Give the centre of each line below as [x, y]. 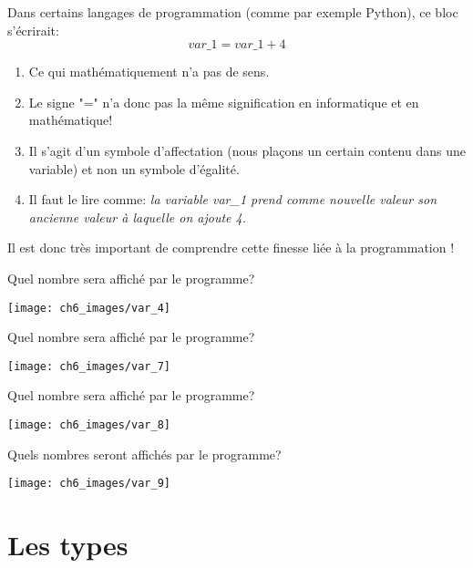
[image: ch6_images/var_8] [89, 425]
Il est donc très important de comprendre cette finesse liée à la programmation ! [231, 248]
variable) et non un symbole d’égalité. [134, 168]
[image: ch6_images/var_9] [89, 484]
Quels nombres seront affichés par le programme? [144, 454]
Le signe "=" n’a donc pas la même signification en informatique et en [224, 102]
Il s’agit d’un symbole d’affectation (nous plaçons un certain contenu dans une [247, 150]
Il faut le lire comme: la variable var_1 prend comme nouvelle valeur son [233, 199]
